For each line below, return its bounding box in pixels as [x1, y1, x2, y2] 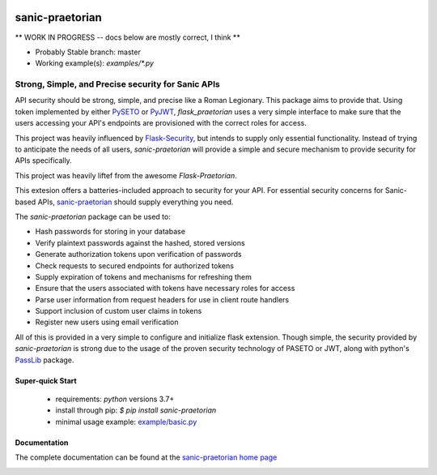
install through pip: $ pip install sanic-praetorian [55, 405, 217, 415]
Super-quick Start [15, 375, 77, 385]
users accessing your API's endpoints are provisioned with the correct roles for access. [15, 118, 308, 128]
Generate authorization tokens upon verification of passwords [35, 250, 242, 259]
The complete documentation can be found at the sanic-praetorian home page [15, 452, 278, 462]
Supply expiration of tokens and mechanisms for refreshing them [35, 272, 252, 281]
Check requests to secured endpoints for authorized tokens [35, 260, 235, 271]
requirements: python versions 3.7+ [55, 394, 175, 404]
